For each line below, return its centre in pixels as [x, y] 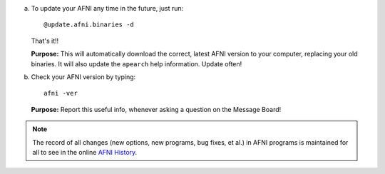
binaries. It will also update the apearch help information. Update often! [137, 63]
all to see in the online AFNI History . [85, 152]
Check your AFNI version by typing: [83, 77]
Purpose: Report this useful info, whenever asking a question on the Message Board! [156, 109]
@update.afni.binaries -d [89, 25]
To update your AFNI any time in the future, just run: [107, 8]
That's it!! [45, 41]
